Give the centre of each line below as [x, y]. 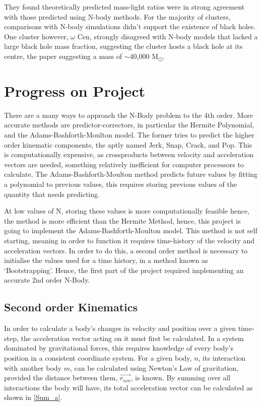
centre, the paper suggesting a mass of [63, 56]
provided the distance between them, [61, 378]
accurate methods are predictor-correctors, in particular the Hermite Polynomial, [129, 125]
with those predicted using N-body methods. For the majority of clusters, [117, 16]
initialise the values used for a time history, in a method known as [106, 260]
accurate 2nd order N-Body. [47, 280]
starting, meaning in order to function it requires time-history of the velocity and [129, 241]
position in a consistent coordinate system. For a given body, [98, 357]
